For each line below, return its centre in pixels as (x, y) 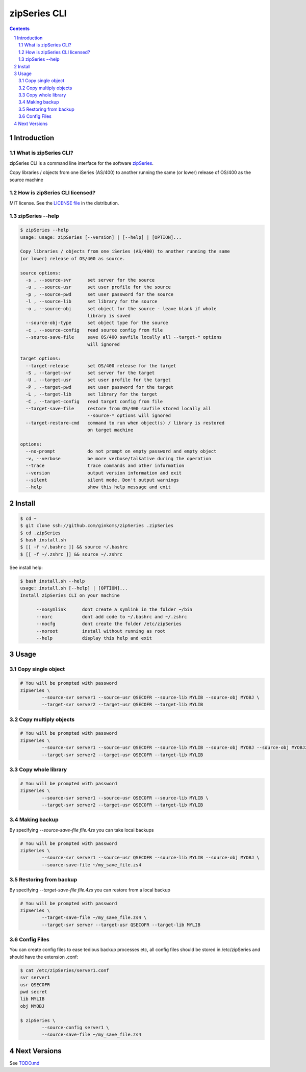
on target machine (110, 430)
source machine (26, 180)
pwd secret (34, 992)
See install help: (26, 567)
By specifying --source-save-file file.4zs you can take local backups (82, 830)
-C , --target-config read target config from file (94, 401)
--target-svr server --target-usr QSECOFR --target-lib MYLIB (121, 925)
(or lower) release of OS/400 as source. (73, 258)
